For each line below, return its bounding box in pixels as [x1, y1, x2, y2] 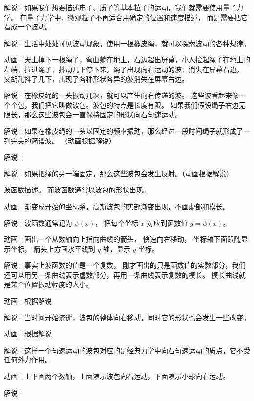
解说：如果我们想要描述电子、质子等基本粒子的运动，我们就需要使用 [4, 2, 223, 12]
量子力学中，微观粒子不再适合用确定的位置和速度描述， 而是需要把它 [26, 12, 248, 22]
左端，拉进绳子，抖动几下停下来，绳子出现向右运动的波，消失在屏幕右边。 [4, 64, 243, 74]
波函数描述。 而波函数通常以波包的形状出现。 [4, 185, 150, 195]
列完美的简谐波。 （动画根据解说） [4, 135, 116, 145]
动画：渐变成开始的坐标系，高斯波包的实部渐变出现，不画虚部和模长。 [4, 201, 230, 211]
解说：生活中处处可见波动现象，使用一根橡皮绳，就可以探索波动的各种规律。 [4, 38, 250, 48]
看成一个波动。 [4, 22, 52, 32]
